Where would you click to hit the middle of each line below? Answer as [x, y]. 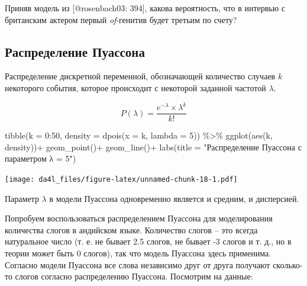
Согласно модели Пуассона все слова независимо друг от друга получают [138, 264]
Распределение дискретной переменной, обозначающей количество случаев [140, 76]
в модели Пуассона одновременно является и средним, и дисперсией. [174, 198]
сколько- [288, 264]
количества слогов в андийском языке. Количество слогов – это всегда [131, 229]
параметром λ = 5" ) [41, 158]
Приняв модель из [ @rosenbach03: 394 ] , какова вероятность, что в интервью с [145, 8]
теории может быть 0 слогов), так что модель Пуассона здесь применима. [138, 253]
